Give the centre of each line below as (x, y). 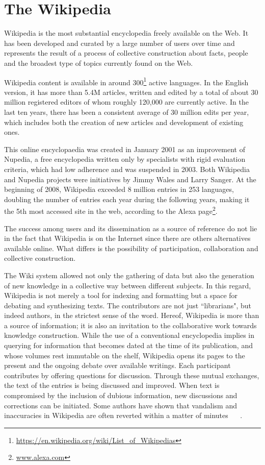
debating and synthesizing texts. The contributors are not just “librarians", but (128, 305)
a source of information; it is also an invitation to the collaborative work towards (130, 325)
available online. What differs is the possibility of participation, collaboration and (131, 248)
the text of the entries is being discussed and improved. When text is (112, 385)
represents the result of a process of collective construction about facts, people (126, 53)
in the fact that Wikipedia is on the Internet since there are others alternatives (127, 238)
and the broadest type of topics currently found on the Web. (99, 63)
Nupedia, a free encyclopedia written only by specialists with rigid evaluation (125, 159)
